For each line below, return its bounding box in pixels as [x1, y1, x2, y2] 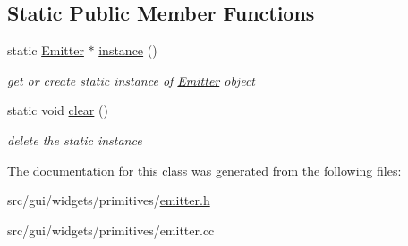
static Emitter [7, 41, 84, 60]
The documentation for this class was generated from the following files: [7, 160, 402, 179]
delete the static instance [7, 130, 142, 149]
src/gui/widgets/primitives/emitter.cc [7, 220, 215, 239]
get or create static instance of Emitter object [7, 70, 255, 89]
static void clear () [7, 101, 108, 119]
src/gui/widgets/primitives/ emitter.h [7, 191, 210, 209]
